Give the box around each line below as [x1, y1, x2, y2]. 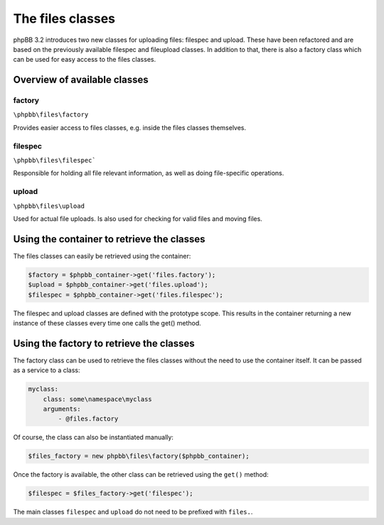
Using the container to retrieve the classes [13, 233, 206, 245]
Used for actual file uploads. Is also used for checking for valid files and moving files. [13, 214, 262, 223]
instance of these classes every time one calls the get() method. [13, 318, 202, 327]
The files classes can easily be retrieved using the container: [13, 251, 191, 260]
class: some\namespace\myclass [43, 395, 152, 403]
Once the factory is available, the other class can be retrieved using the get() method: [13, 470, 270, 479]
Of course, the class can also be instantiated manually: [13, 433, 174, 442]
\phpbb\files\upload [13, 202, 85, 210]
